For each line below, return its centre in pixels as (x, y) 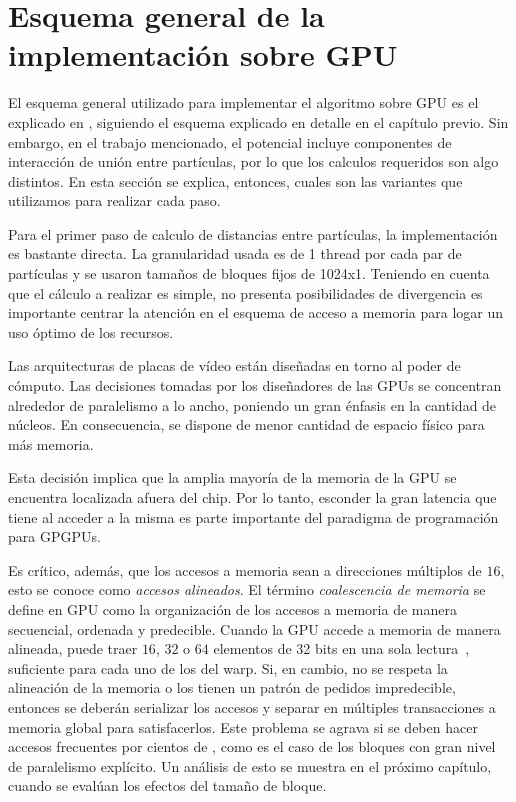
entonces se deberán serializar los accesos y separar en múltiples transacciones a (252, 706)
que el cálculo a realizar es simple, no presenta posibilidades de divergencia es (245, 292)
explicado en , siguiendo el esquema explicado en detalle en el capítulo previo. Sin (258, 121)
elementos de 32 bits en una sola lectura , (341, 648)
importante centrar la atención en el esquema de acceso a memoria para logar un (255, 312)
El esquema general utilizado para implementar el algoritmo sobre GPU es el (243, 102)
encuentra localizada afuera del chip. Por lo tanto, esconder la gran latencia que (252, 497)
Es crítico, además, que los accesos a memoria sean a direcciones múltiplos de (245, 569)
